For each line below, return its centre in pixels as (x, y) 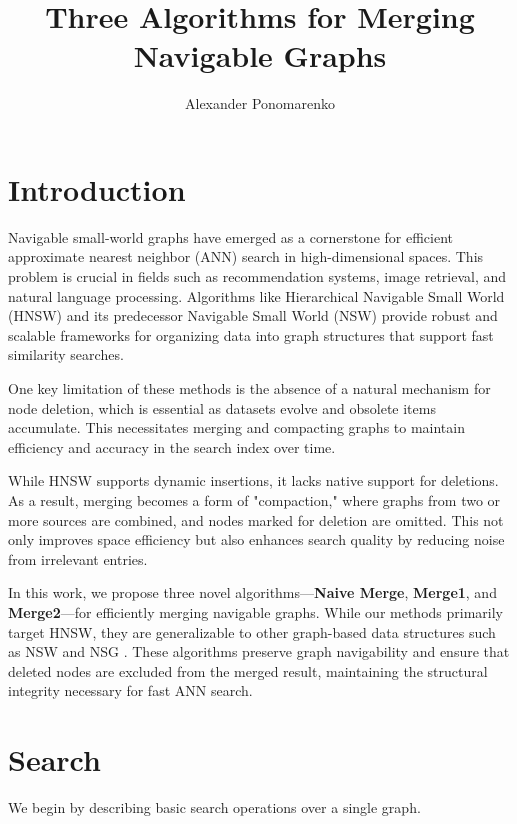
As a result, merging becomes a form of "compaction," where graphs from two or (254, 499)
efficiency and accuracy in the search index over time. (172, 446)
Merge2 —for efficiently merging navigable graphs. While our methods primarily (255, 611)
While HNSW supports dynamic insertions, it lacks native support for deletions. (253, 480)
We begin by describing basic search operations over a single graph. (214, 807)
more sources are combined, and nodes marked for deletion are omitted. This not (256, 519)
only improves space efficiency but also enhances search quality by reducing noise (256, 539)
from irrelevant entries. (78, 558)
